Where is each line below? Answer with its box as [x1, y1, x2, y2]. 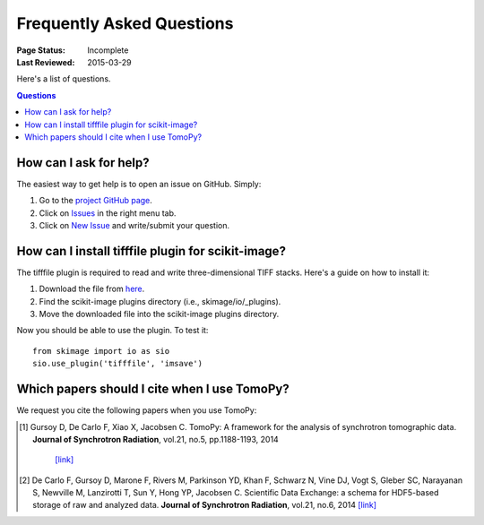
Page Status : [16, 45, 66, 56]
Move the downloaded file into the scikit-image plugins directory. [39, 309, 280, 320]
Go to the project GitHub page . [39, 195, 152, 206]
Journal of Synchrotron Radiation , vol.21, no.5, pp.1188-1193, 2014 [32, 434, 280, 444]
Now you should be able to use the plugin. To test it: [16, 325, 209, 336]
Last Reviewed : [16, 56, 75, 67]
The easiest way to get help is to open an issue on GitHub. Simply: [16, 178, 262, 189]
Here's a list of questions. [16, 73, 111, 84]
